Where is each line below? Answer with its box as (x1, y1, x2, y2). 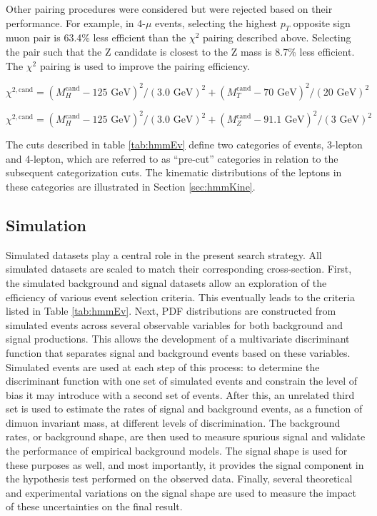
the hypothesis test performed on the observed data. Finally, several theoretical (6, 471, 353, 486)
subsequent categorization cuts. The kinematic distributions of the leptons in (6, 165, 342, 180)
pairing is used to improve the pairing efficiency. (39, 58, 250, 73)
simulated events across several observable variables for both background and (6, 317, 343, 332)
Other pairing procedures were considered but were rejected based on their (6, 1, 333, 16)
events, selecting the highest (155, 15, 277, 30)
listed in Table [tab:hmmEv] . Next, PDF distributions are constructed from (6, 303, 336, 318)
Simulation (6, 213, 87, 236)
